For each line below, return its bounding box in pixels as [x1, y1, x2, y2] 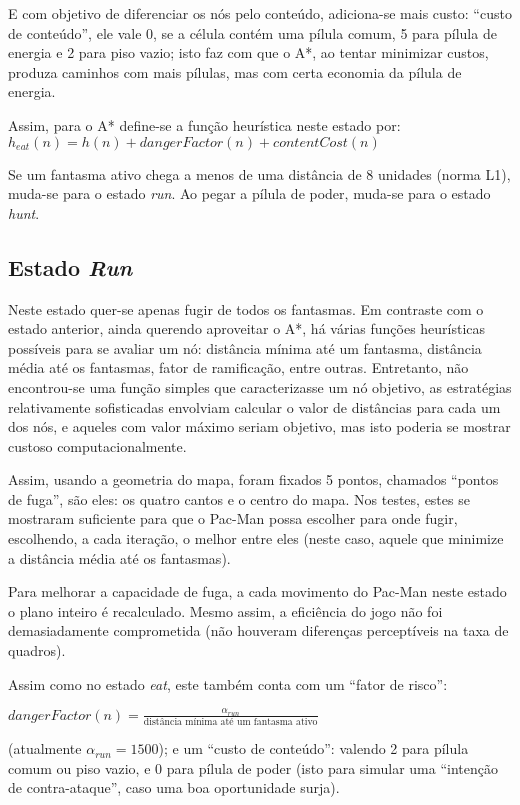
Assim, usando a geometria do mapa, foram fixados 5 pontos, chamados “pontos [8, 469, 499, 490]
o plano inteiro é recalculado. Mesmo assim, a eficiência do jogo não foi [8, 600, 443, 621]
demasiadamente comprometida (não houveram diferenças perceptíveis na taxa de [8, 620, 509, 641]
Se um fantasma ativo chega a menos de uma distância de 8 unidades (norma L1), [8, 163, 511, 184]
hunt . [8, 202, 40, 223]
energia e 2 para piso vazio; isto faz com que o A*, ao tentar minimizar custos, [8, 42, 489, 63]
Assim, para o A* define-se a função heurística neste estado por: [8, 114, 401, 135]
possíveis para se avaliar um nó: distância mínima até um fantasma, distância [8, 337, 482, 358]
